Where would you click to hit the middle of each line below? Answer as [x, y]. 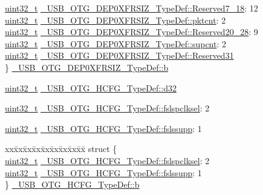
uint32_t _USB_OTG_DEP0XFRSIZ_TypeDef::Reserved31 [119, 55]
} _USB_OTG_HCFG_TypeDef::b [72, 184]
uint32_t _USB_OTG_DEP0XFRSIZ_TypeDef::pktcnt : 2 [115, 20]
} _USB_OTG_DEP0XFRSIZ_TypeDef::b [87, 67]
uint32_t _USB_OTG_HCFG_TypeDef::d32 [91, 88]
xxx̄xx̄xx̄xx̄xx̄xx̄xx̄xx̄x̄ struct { [61, 149]
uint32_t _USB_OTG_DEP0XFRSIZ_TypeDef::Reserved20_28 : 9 [131, 32]
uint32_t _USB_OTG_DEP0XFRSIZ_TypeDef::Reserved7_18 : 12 [131, 8]
